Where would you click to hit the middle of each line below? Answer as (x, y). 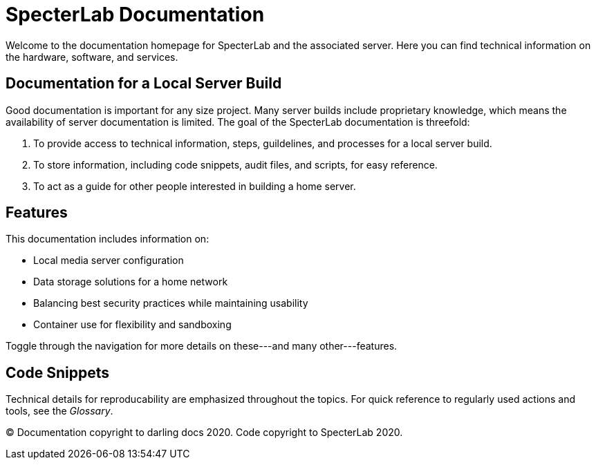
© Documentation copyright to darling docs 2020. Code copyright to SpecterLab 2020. (204, 433)
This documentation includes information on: (108, 239)
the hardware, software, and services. (92, 57)
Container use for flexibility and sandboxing (132, 325)
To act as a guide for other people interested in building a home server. (195, 186)
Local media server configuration (109, 260)
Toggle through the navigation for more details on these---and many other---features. (202, 346)
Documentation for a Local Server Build (144, 84)
